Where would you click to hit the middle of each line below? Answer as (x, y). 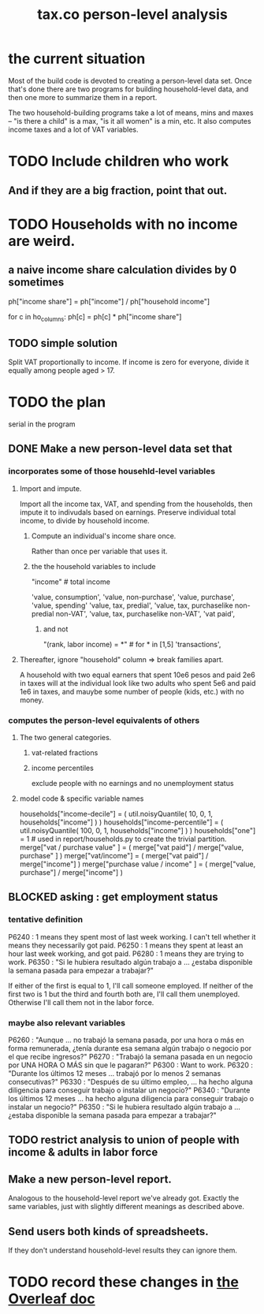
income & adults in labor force (83, 1152)
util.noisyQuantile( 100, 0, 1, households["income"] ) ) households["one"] (138, 831)
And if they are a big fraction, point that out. (118, 190)
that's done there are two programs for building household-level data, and (128, 89)
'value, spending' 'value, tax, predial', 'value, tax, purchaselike (132, 605)
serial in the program (42, 424)
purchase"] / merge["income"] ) (71, 873)
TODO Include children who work (119, 161)
